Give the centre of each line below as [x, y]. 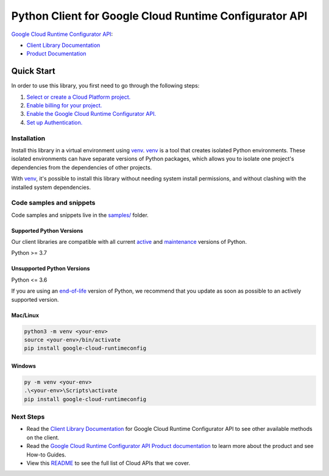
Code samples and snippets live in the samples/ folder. [80, 215]
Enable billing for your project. [64, 105]
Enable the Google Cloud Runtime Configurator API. [91, 114]
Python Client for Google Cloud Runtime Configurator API [159, 16]
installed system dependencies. [51, 187]
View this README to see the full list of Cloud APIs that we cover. [108, 463]
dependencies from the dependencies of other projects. [82, 167]
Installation [28, 138]
